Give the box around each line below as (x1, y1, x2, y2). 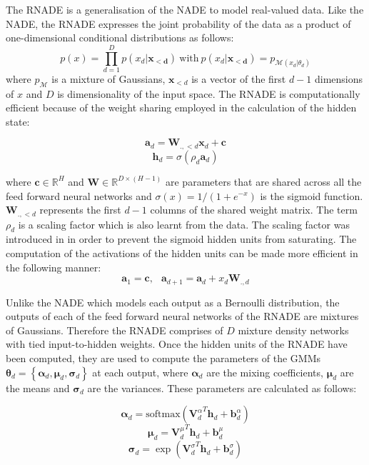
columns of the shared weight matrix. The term (150, 202, 358, 217)
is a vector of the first (191, 71, 286, 86)
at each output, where (92, 364, 188, 379)
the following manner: (6, 259, 101, 274)
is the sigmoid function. (260, 188, 363, 203)
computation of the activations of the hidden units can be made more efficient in (6, 245, 358, 260)
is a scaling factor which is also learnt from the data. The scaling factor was (18, 216, 350, 231)
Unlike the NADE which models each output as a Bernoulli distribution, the (6, 294, 340, 309)
